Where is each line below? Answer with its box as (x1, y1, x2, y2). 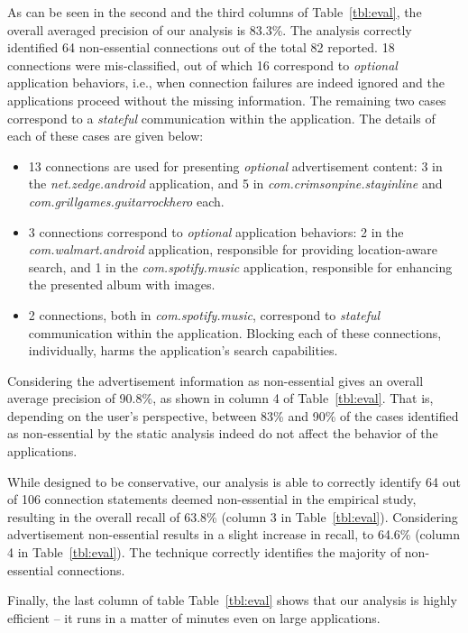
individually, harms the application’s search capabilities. (28, 341, 338, 360)
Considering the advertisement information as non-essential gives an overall (7, 371, 424, 390)
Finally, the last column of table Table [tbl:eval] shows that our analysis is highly (7, 591, 457, 610)
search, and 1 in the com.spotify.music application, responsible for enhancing (28, 257, 453, 276)
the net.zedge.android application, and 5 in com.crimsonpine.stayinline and (28, 174, 443, 193)
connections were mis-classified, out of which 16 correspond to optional (7, 55, 398, 74)
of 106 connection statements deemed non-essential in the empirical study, (7, 490, 417, 509)
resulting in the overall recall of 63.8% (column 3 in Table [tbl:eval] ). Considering (7, 507, 458, 526)
